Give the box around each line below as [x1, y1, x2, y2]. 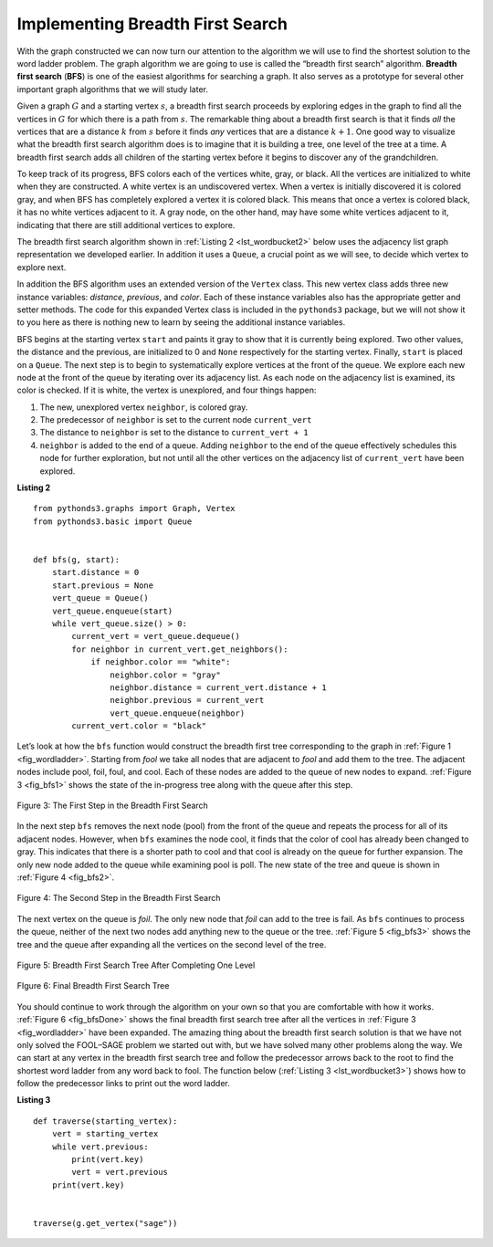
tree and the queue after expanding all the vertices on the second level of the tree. [16, 938, 327, 949]
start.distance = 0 [51, 567, 140, 578]
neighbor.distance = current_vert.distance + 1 [110, 682, 328, 693]
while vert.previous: [51, 1141, 150, 1152]
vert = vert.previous [71, 1167, 169, 1178]
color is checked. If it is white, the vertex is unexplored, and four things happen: [16, 384, 317, 396]
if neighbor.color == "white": [90, 657, 231, 667]
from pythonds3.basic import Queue [33, 516, 193, 527]
